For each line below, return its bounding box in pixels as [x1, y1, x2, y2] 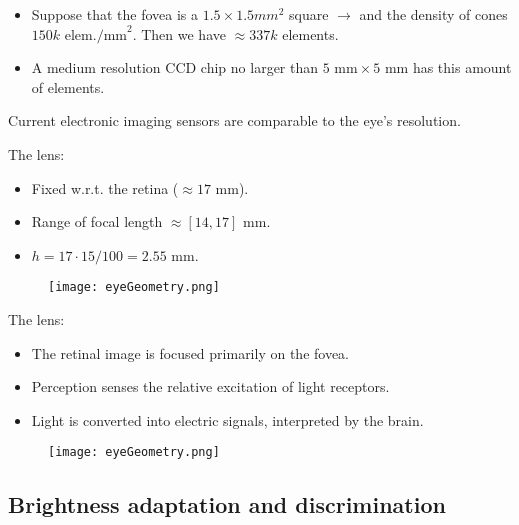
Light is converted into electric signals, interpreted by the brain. [31, 409, 424, 430]
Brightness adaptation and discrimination [8, 489, 446, 520]
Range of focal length [31, 211, 163, 232]
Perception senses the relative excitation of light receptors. [31, 376, 390, 397]
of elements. [31, 76, 105, 97]
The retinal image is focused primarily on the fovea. [31, 342, 350, 363]
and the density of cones [359, 4, 508, 24]
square [288, 4, 329, 24]
